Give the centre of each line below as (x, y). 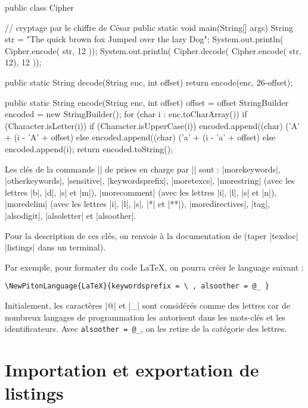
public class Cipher (40, 7)
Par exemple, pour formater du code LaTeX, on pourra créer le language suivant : (154, 267)
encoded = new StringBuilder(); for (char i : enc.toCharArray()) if (126, 114)
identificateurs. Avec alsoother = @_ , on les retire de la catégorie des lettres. (146, 329)
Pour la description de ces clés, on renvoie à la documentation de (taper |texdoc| (152, 235)
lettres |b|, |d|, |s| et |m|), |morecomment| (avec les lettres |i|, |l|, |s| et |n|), (141, 192)
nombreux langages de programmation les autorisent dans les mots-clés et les (145, 317)
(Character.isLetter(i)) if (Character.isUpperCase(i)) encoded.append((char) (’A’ (153, 125)
